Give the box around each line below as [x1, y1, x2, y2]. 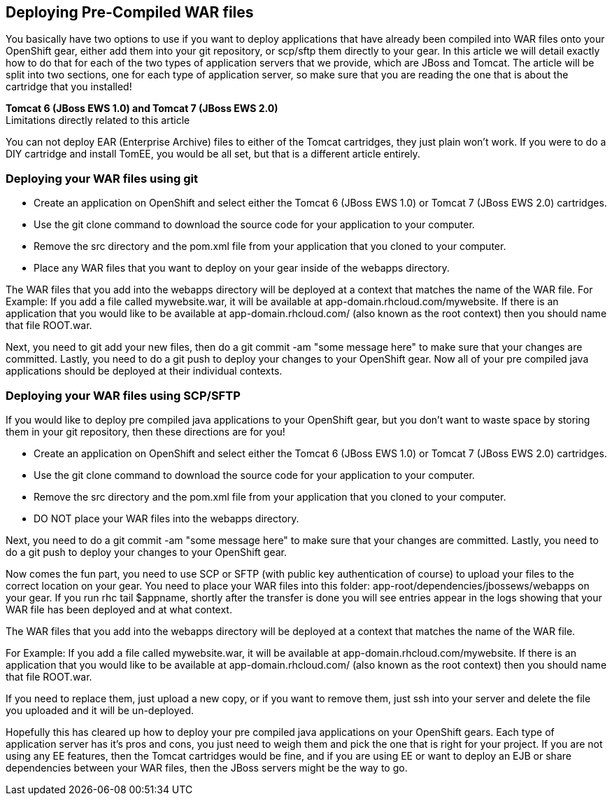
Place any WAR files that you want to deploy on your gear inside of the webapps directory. [34, 262, 450, 274]
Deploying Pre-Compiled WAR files [6, 4, 254, 21]
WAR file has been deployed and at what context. [6, 603, 232, 615]
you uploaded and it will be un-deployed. [6, 704, 194, 716]
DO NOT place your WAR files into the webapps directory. [34, 512, 299, 524]
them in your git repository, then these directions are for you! [6, 425, 285, 438]
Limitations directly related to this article [6, 114, 190, 127]
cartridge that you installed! [6, 81, 132, 93]
